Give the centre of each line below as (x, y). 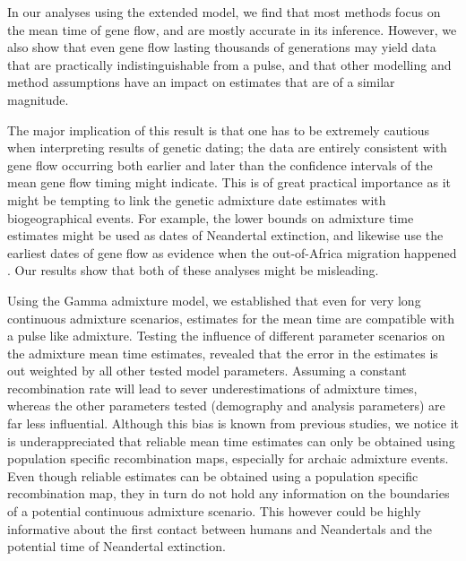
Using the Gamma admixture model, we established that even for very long (214, 300)
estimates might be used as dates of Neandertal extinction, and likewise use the (225, 235)
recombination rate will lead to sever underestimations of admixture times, (212, 388)
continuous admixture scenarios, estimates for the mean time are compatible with (231, 318)
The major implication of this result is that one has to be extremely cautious (219, 129)
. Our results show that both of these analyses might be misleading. (193, 270)
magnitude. (38, 99)
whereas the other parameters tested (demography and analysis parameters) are (226, 406)
